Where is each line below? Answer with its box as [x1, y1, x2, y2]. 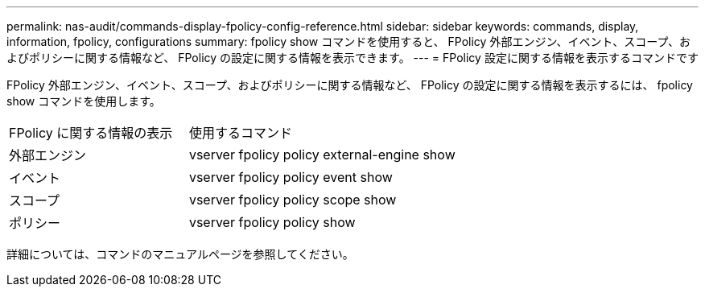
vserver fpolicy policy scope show [188, 192, 397, 208]
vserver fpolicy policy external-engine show [188, 146, 456, 163]
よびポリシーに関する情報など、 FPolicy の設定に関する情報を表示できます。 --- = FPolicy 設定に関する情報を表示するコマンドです [6, 51, 699, 64]
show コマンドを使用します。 [6, 94, 161, 108]
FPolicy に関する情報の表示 [9, 125, 173, 141]
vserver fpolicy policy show [188, 214, 356, 230]
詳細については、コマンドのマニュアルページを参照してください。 [6, 247, 354, 261]
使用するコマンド [188, 125, 292, 141]
